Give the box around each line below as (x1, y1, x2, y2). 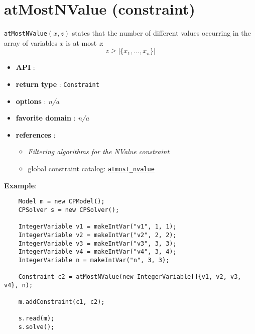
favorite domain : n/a (16, 113, 89, 123)
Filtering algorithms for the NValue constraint (28, 146, 170, 157)
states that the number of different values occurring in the (72, 28, 251, 38)
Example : (4, 180, 37, 190)
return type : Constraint (16, 78, 99, 89)
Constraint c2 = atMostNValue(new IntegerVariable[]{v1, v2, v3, (18, 273, 241, 281)
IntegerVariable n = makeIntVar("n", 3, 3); (18, 256, 170, 264)
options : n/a (16, 95, 60, 106)
